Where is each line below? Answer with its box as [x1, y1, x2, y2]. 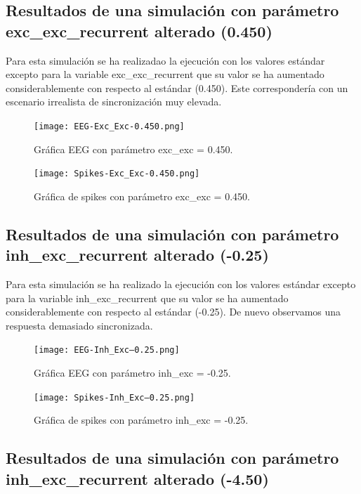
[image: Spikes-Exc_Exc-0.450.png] [34, 169, 200, 179]
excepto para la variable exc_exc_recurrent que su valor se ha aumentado [6, 67, 324, 82]
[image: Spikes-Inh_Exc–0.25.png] [34, 392, 195, 403]
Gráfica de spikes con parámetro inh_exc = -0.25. [34, 412, 249, 427]
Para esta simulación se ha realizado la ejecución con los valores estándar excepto [6, 277, 356, 292]
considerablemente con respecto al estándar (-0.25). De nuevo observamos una [6, 304, 341, 319]
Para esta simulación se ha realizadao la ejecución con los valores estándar [6, 53, 325, 67]
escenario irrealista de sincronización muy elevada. [6, 94, 222, 109]
